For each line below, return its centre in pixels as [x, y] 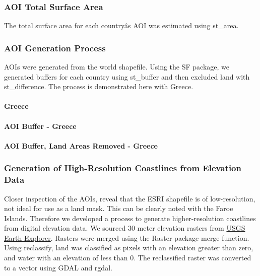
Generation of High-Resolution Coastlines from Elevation [123, 168]
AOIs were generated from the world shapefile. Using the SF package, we [117, 67]
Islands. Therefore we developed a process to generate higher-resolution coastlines [130, 218]
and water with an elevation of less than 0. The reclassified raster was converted [128, 258]
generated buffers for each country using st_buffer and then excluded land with [127, 76]
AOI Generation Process [55, 48]
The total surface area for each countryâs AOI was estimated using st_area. [121, 25]
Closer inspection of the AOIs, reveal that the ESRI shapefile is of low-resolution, [130, 198]
